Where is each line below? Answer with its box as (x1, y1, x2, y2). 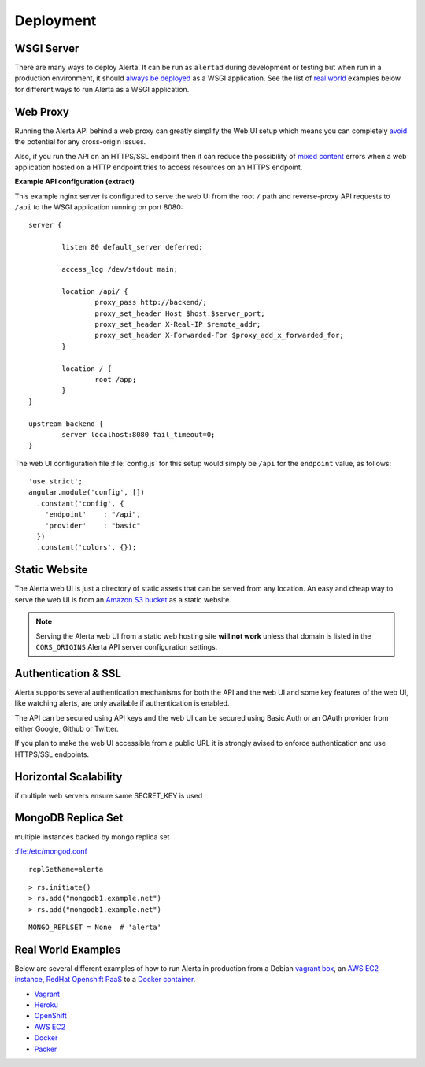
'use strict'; (28, 477, 83, 486)
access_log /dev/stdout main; (61, 265, 179, 274)
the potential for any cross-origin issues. (14, 137, 146, 146)
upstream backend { (28, 419, 104, 428)
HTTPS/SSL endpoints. (14, 749, 90, 759)
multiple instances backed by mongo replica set (14, 832, 170, 842)
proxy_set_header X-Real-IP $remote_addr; (94, 320, 261, 328)
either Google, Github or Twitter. (14, 724, 119, 733)
